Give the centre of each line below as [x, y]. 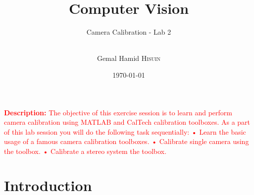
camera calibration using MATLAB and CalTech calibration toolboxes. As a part [127, 122]
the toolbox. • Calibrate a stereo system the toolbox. [85, 151]
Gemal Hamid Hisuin [129, 58]
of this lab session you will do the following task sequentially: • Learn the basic [125, 131]
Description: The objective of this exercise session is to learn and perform [118, 112]
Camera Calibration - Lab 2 [129, 32]
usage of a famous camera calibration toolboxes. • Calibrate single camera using [127, 141]
